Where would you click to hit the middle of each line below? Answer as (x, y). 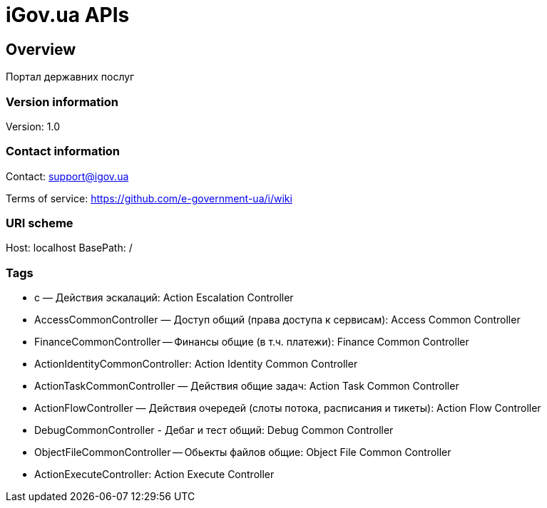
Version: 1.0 (33, 126)
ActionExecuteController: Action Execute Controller (154, 475)
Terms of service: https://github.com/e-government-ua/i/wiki (149, 198)
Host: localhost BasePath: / (69, 248)
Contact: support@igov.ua (67, 176)
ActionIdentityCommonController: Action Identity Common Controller (196, 364)
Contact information (63, 151)
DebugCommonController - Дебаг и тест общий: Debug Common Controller (214, 430)
